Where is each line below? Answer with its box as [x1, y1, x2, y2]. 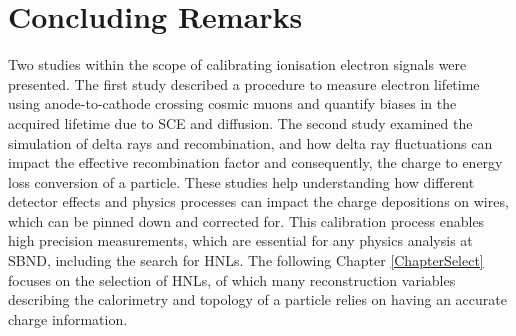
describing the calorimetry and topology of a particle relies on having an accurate [8, 289, 507, 310]
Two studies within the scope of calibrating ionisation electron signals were [8, 54, 467, 75]
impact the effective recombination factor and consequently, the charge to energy [8, 152, 503, 173]
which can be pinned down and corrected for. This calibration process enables [8, 210, 485, 231]
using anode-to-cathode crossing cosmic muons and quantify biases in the [8, 93, 457, 114]
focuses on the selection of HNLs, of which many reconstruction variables [8, 269, 456, 290]
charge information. [8, 308, 128, 329]
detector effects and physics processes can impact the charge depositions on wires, [8, 191, 509, 212]
